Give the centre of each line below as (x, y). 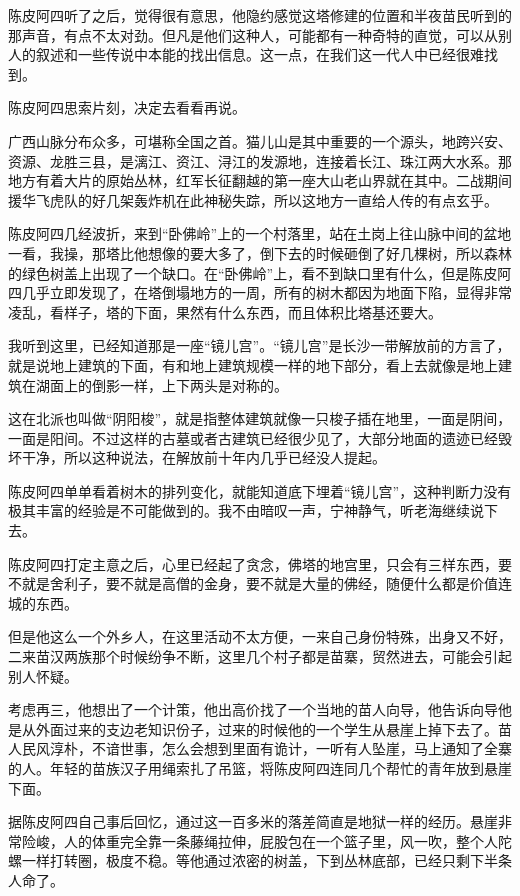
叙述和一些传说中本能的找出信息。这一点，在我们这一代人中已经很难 (259, 54)
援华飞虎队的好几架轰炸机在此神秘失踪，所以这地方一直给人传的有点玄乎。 (253, 199)
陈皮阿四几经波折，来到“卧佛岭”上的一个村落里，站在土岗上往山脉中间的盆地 (260, 233)
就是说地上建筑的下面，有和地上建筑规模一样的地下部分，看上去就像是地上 (253, 364)
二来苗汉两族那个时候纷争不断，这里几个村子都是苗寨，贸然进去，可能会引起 (260, 656)
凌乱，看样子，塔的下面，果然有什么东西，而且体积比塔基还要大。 (225, 311)
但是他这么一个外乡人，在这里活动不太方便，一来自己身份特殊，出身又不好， (260, 636)
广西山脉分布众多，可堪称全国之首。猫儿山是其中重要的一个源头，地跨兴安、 (260, 140)
